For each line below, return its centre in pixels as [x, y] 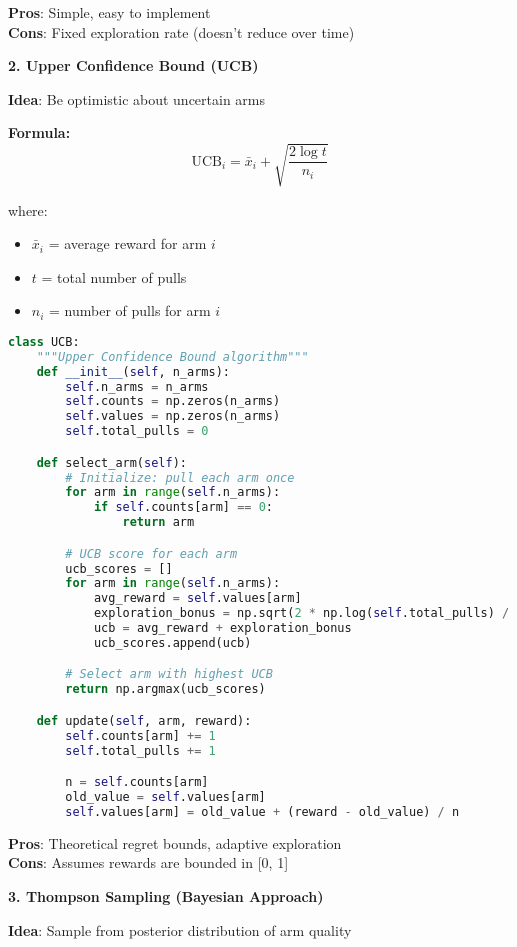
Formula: [39, 132]
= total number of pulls [114, 276]
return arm [158, 522]
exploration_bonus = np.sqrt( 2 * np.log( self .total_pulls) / [301, 613]
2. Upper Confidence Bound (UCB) [133, 65]
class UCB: [44, 341]
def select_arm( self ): [111, 462]
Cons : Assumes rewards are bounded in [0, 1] [148, 862]
